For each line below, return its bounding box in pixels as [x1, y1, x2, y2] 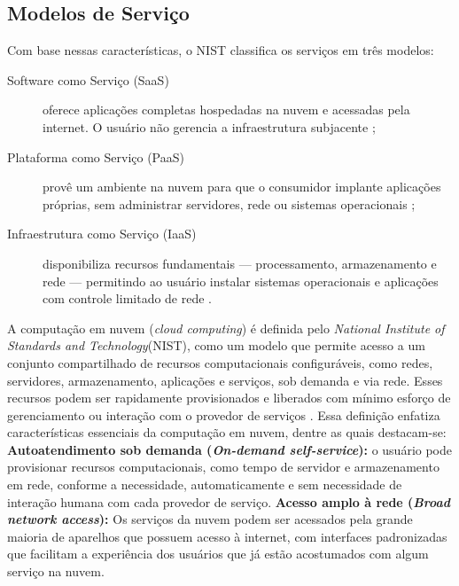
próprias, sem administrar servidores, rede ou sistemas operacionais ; [43, 194, 416, 213]
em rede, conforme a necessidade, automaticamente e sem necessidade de [7, 475, 402, 494]
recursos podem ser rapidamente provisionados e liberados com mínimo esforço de [7, 388, 451, 407]
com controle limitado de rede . [43, 289, 213, 308]
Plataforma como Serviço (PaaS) [7, 147, 184, 166]
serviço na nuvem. [7, 562, 105, 581]
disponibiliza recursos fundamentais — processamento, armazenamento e [43, 254, 437, 272]
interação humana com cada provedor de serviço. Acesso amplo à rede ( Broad [7, 492, 450, 511]
